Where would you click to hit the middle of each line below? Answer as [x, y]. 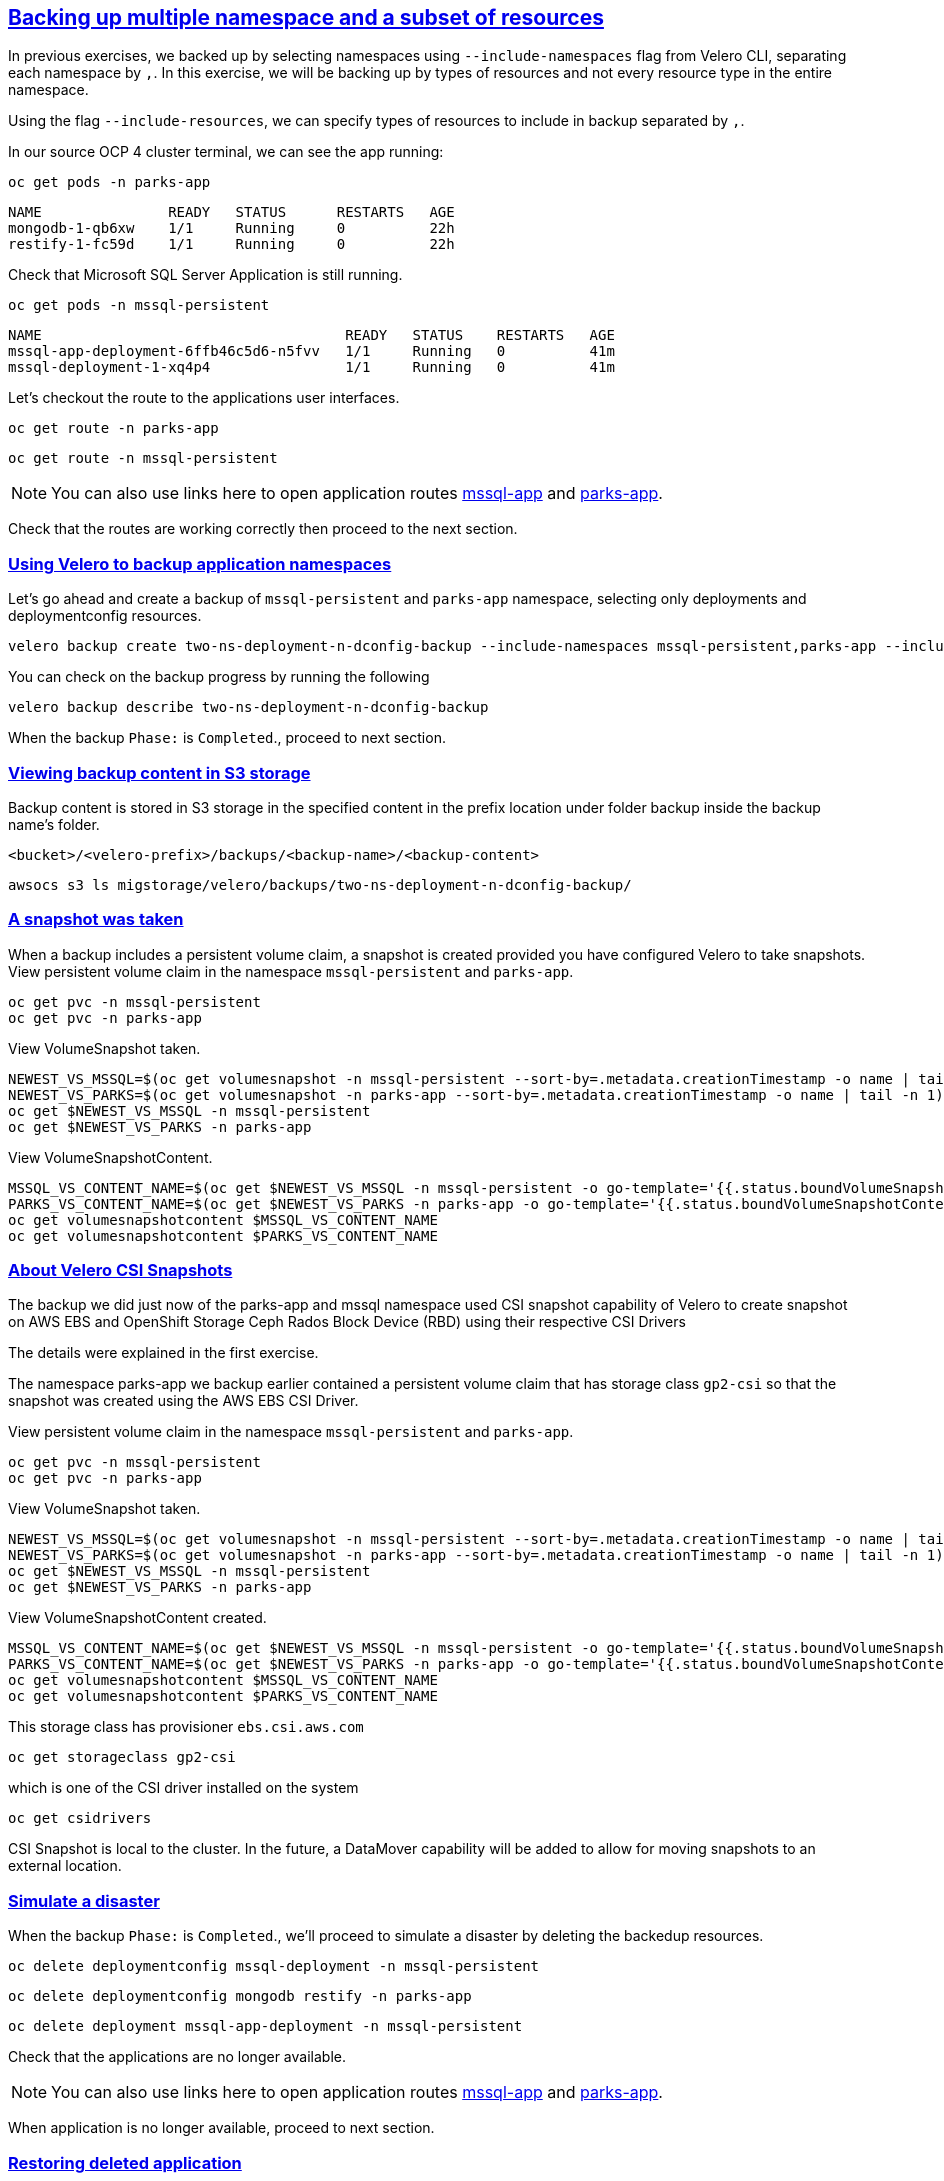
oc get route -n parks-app [113, 428]
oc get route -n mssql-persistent [143, 458]
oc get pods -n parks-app [109, 182]
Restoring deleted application [125, 2162]
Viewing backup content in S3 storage [159, 772]
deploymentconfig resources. [105, 616]
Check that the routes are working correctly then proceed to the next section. [263, 529]
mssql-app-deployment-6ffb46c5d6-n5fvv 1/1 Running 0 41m [311, 351]
